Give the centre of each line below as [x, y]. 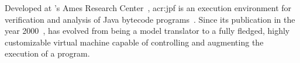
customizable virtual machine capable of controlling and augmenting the [134, 42]
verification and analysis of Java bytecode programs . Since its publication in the [150, 19]
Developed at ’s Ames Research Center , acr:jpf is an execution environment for [148, 8]
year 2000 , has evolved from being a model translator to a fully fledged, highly [147, 31]
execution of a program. [47, 53]
